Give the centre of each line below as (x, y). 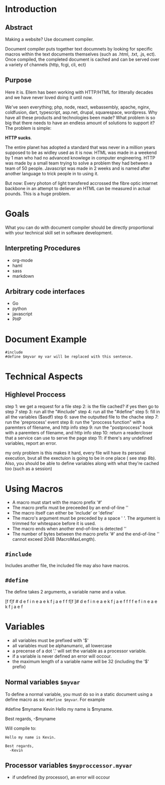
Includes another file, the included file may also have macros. (67, 566)
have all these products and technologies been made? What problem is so (80, 117)
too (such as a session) (29, 469)
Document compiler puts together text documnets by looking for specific (79, 49)
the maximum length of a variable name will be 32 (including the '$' (81, 661)
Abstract (19, 27)
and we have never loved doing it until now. (49, 97)
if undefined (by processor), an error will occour (61, 777)
